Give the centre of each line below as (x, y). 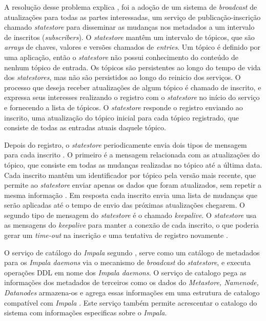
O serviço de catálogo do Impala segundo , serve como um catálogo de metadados (132, 252)
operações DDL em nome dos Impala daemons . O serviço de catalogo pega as (125, 272)
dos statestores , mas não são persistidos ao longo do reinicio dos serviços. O (122, 77)
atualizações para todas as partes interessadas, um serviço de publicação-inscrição (132, 17)
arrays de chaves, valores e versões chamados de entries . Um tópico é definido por (132, 47)
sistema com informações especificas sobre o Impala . (86, 313)
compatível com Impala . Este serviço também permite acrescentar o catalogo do (131, 302)
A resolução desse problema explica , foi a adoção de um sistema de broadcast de (131, 7)
